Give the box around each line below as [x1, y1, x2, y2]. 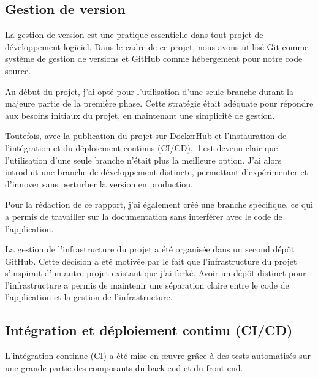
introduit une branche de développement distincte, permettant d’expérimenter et [5, 165, 308, 178]
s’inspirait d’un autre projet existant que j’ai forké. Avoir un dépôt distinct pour [5, 266, 306, 279]
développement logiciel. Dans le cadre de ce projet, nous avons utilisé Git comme [5, 40, 309, 53]
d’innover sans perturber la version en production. [5, 177, 193, 190]
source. [5, 64, 31, 77]
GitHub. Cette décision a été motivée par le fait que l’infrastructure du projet [5, 254, 297, 267]
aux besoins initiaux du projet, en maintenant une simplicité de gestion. [5, 108, 275, 121]
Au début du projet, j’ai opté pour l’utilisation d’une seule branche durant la [5, 85, 293, 97]
